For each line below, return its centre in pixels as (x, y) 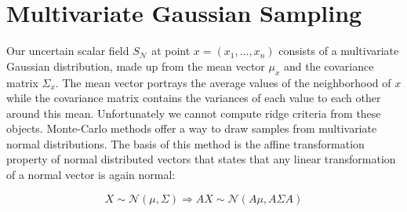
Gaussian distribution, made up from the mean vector (136, 66)
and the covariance (329, 66)
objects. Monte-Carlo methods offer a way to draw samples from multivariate (192, 128)
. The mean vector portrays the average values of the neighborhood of (223, 82)
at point (171, 51)
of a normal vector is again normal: (91, 175)
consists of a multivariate (339, 51)
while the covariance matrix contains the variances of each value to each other (194, 98)
